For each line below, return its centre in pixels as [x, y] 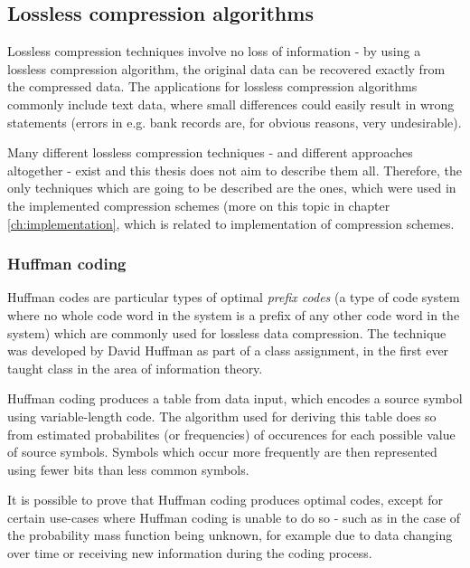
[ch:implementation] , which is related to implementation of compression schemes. [231, 223]
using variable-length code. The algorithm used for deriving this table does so [222, 416]
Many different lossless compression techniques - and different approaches [210, 152]
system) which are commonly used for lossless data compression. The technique [227, 332]
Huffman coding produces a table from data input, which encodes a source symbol [235, 398]
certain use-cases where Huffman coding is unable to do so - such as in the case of [234, 517]
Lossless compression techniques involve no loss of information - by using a [214, 51]
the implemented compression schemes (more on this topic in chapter [199, 205]
